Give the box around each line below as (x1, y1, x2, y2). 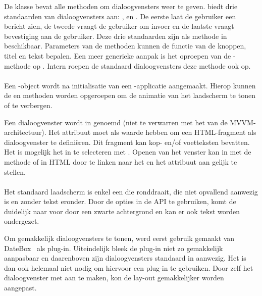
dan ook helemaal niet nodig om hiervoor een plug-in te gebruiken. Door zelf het (4, 262, 253, 273)
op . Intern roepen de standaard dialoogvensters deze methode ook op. (33, 60, 251, 71)
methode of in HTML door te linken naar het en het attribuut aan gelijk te (4, 156, 237, 167)
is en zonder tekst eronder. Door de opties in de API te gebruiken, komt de (4, 196, 236, 207)
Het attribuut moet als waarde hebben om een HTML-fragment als (48, 127, 256, 137)
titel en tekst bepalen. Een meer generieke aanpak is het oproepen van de (4, 50, 231, 61)
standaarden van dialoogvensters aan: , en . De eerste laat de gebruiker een (4, 11, 236, 21)
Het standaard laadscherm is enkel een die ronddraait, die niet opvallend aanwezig (4, 186, 258, 196)
